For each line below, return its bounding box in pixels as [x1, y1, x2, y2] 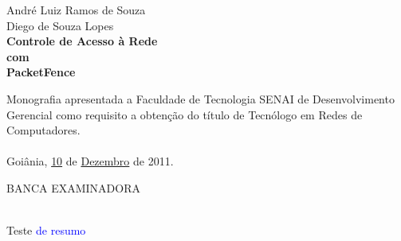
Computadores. [6, 122, 81, 138]
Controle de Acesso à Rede [6, 33, 158, 49]
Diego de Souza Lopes [6, 17, 114, 33]
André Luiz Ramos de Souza [6, 2, 146, 17]
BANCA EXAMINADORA [6, 179, 140, 196]
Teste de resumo [6, 222, 86, 239]
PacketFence [6, 64, 76, 80]
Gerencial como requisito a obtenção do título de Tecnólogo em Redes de [6, 106, 363, 122]
